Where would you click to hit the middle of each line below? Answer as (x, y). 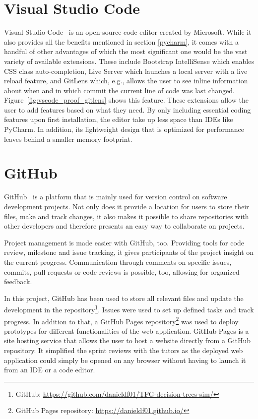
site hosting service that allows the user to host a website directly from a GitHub (127, 340)
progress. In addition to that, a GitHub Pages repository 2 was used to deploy (121, 320)
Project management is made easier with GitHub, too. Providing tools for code (124, 242)
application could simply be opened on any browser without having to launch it (125, 360)
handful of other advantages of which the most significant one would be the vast (126, 51)
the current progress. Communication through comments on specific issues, (118, 262)
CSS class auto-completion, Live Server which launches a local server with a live (126, 71)
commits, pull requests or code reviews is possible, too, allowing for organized (122, 271)
